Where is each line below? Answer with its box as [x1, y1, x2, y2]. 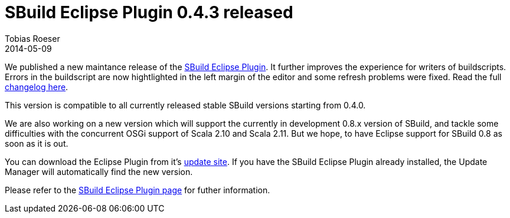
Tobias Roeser [5, 33, 60, 44]
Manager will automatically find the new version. [5, 166, 193, 177]
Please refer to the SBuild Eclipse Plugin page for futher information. [5, 184, 270, 195]
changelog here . [5, 81, 68, 92]
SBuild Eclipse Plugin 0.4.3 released [5, 2, 293, 22]
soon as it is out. [5, 138, 68, 148]
